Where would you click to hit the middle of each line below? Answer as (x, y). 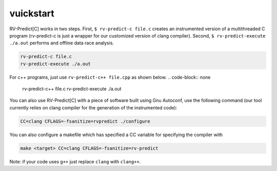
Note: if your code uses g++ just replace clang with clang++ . (75, 161)
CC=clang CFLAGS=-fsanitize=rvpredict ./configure (85, 121)
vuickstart (32, 13)
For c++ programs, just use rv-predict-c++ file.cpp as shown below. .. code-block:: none (110, 77)
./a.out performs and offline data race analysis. (62, 43)
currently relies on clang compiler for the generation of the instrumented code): (93, 107)
